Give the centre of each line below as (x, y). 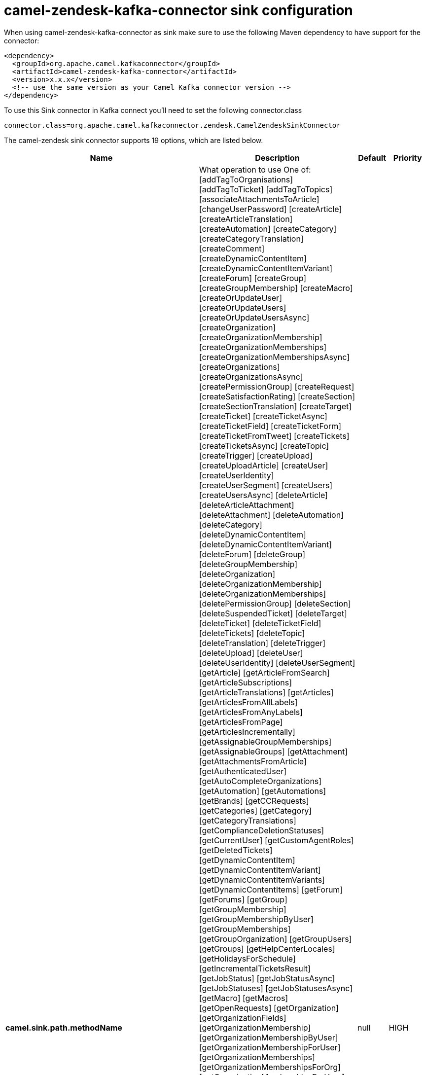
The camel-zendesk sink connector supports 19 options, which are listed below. (134, 140)
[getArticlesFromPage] (241, 722)
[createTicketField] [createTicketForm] (270, 426)
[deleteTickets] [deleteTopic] (252, 633)
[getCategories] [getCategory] (255, 810)
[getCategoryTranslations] (248, 820)
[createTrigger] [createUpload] (256, 455)
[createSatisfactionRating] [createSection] (277, 396)
